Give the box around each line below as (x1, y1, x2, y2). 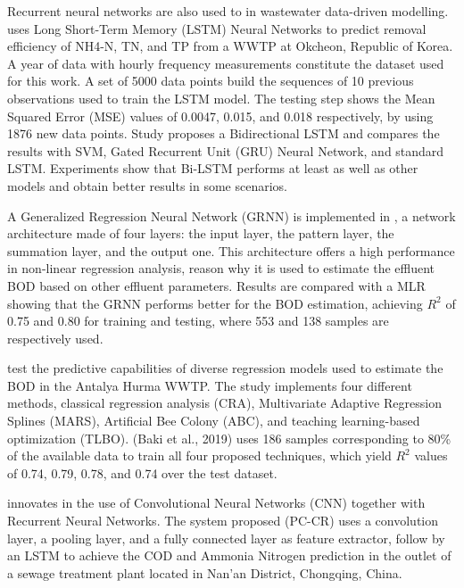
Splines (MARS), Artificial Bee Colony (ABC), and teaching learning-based (7, 411, 420, 430)
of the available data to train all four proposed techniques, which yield (7, 446, 392, 465)
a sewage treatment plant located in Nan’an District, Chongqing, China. (7, 563, 402, 582)
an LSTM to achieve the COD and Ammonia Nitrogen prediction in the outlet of (7, 546, 452, 565)
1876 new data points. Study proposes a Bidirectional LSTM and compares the (7, 124, 440, 143)
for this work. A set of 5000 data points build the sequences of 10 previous (7, 71, 414, 90)
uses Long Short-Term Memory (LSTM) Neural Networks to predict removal (7, 19, 427, 37)
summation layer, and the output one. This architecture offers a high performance (7, 241, 455, 260)
